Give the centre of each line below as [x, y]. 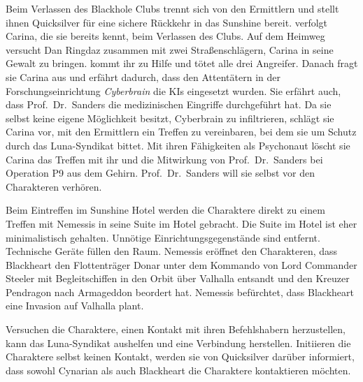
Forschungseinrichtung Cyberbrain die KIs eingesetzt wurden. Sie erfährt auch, [173, 90]
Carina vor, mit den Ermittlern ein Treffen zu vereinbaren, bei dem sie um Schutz [181, 132]
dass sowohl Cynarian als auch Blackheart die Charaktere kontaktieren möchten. [178, 370]
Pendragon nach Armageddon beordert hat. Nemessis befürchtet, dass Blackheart [180, 292]
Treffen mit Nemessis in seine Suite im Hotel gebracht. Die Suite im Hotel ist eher [181, 223]
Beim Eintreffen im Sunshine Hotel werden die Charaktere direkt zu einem [165, 210]
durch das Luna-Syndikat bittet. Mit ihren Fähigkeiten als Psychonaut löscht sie [178, 145]
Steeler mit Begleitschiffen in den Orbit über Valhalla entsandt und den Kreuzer [178, 278]
